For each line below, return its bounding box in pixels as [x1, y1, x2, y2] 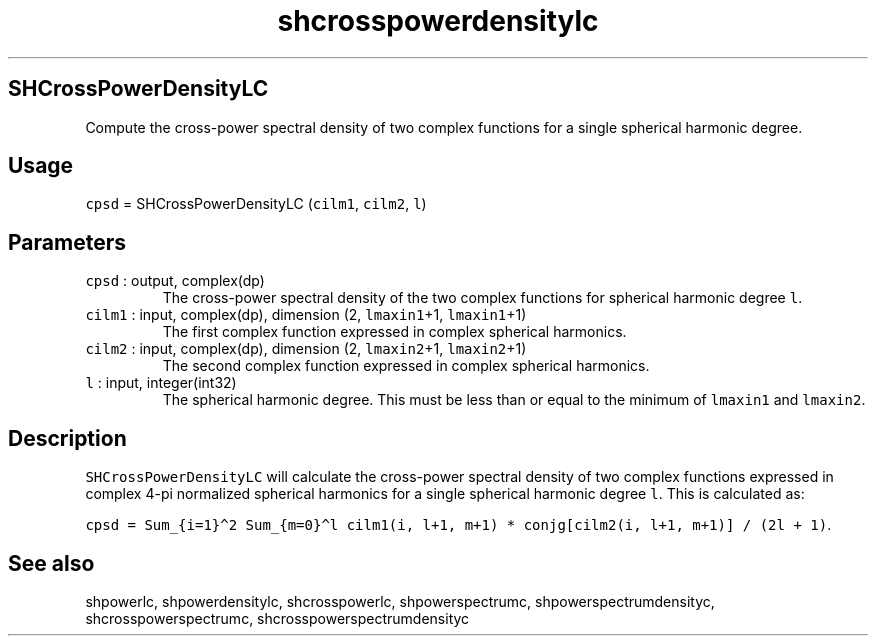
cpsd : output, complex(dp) [85, 272, 265, 290]
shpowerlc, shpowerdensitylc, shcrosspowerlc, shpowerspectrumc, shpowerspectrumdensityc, [85, 592, 715, 610]
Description [8, 425, 127, 451]
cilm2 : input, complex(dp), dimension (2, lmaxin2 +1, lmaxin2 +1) [85, 340, 527, 358]
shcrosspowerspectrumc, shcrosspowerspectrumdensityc [85, 609, 470, 627]
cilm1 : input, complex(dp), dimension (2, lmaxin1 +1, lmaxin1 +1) [85, 306, 527, 324]
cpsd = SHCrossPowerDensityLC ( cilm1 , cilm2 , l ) [85, 195, 427, 213]
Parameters [8, 229, 126, 255]
